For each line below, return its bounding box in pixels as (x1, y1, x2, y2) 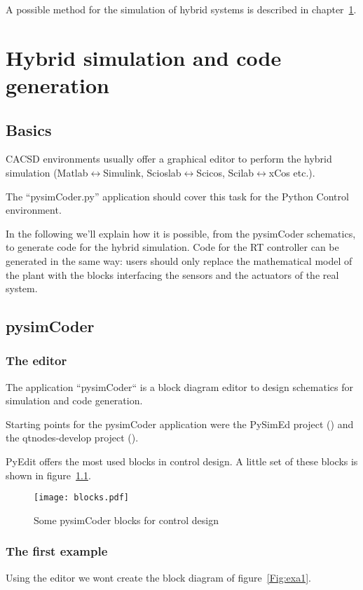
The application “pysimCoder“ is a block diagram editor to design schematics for (6, 379, 353, 394)
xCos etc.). (268, 165, 315, 179)
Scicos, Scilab (196, 165, 254, 179)
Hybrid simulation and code (6, 43, 282, 71)
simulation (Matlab (6, 165, 88, 179)
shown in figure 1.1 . (6, 467, 91, 482)
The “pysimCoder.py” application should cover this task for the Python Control (6, 188, 349, 203)
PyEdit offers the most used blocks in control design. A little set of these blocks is (6, 454, 358, 469)
